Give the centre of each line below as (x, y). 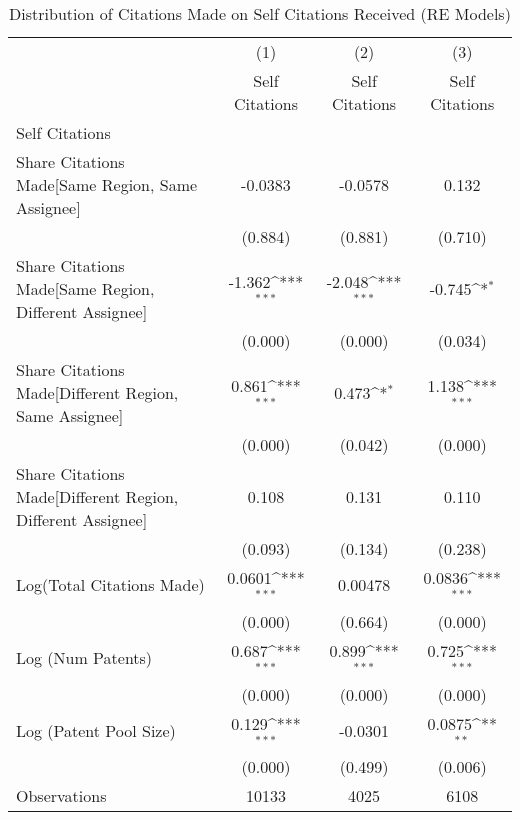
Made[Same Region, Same (107, 184)
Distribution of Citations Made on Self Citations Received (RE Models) (260, 13)
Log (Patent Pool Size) (96, 730)
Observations (61, 796)
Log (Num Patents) (84, 658)
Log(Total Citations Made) (110, 585)
